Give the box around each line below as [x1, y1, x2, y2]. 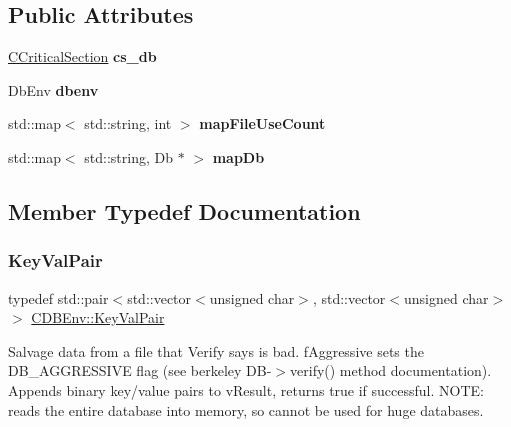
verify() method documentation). [290, 360, 492, 381]
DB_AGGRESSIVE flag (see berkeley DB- [8, 360, 272, 381]
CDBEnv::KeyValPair [31, 307, 165, 328]
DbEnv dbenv [8, 79, 99, 100]
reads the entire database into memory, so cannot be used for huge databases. [8, 399, 484, 420]
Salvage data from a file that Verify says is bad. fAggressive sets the [8, 340, 424, 361]
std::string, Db [84, 146, 173, 167]
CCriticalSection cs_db [8, 46, 157, 67]
